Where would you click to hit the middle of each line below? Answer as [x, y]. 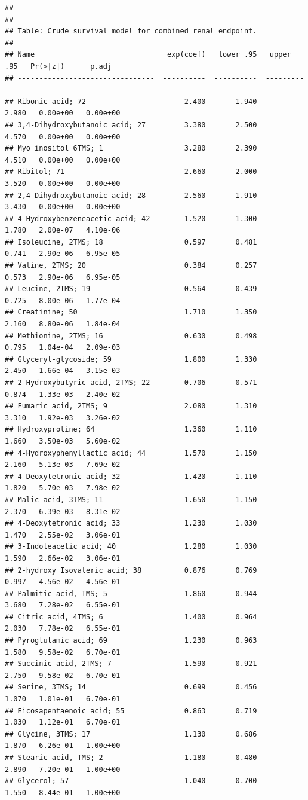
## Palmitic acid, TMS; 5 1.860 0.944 [131, 593]
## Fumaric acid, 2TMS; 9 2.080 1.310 [131, 406]
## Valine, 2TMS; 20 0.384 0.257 [131, 266]
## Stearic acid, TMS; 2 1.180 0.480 [131, 758]
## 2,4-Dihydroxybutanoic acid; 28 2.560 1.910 [131, 195]
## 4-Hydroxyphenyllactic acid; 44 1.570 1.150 [131, 453]
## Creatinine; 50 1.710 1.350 [131, 312]
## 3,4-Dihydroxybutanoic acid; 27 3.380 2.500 [131, 125]
